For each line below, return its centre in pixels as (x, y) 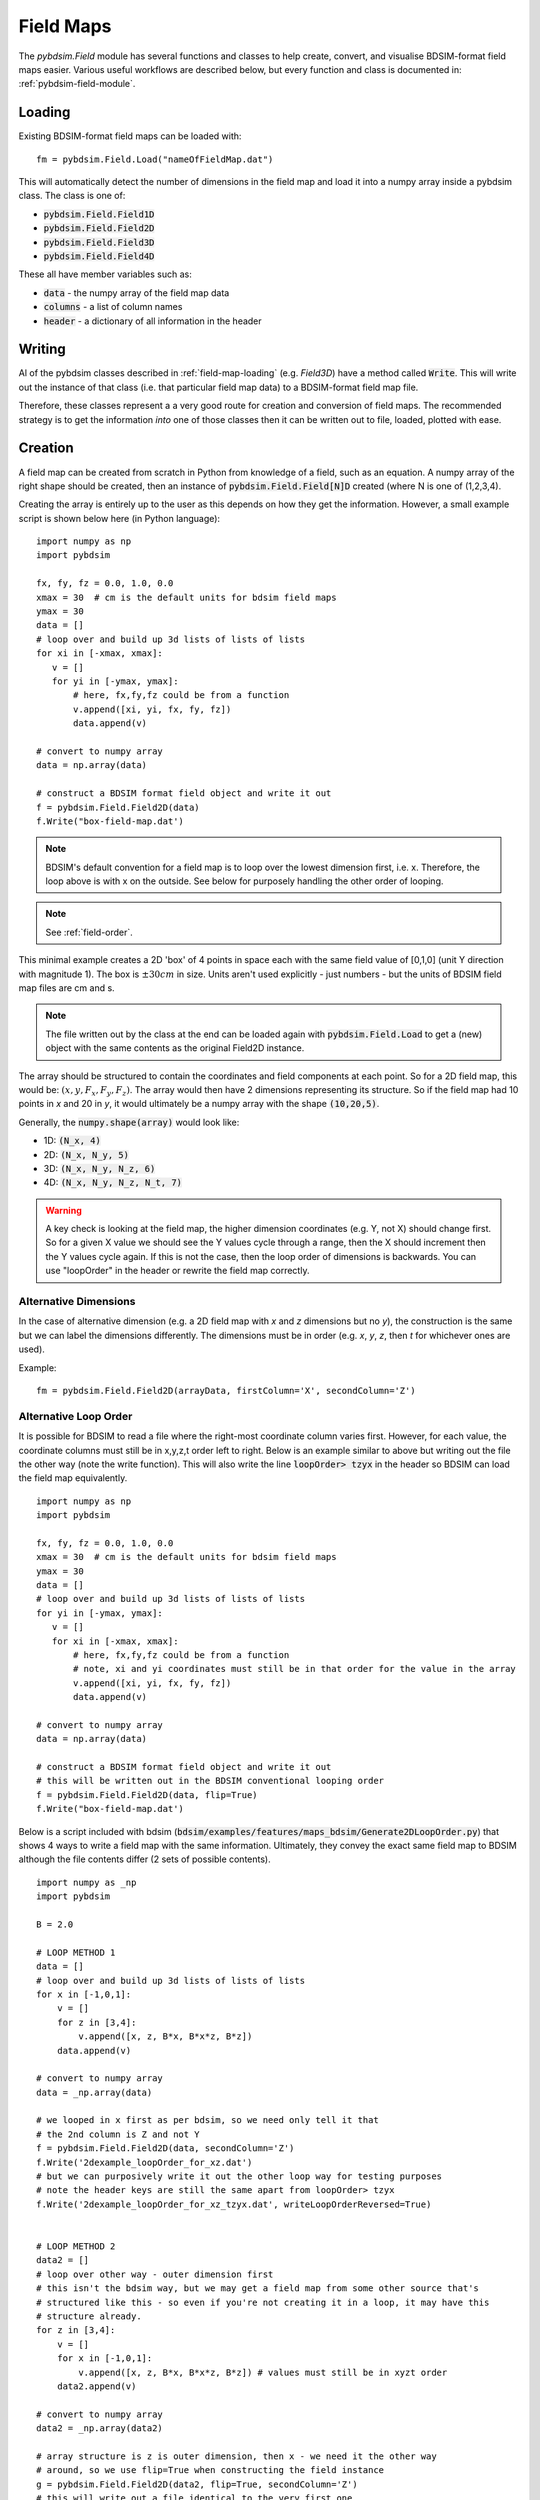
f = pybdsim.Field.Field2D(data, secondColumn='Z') (165, 2148)
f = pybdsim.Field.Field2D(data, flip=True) (147, 1794)
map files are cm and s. (66, 988)
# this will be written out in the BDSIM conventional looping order (210, 1781)
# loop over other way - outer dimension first (155, 2274)
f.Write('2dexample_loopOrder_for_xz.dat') (144, 2162)
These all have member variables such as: (105, 274)
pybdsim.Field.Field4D (99, 256)
